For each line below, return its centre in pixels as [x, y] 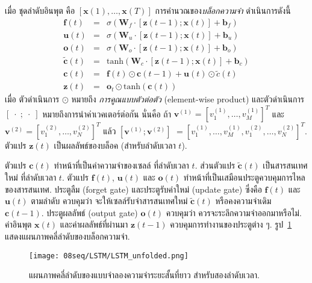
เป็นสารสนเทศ [285, 165]
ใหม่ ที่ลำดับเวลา [31, 177]
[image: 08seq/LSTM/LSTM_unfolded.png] [109, 256]
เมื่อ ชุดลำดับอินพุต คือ [40, 10]
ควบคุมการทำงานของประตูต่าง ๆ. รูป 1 [231, 224]
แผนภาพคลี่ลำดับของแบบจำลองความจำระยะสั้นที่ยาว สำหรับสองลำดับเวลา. [145, 275]
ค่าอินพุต [18, 224]
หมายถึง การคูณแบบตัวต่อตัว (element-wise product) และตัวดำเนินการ [188, 99]
